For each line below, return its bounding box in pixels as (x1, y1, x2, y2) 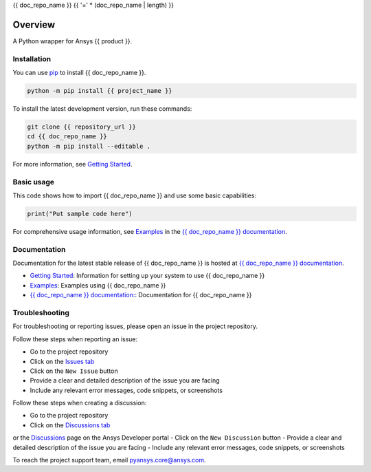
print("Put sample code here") (27, 210, 133, 217)
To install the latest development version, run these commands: (12, 105, 192, 113)
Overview (12, 19, 56, 30)
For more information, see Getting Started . (12, 160, 133, 168)
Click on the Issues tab (30, 357, 95, 365)
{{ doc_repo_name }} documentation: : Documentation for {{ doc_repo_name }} (30, 291, 252, 299)
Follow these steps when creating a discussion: (12, 399, 147, 407)
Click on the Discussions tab (30, 420, 111, 429)
